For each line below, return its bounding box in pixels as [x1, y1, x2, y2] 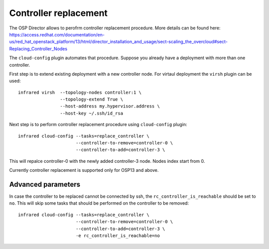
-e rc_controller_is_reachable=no [75, 233, 160, 239]
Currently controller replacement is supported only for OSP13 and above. [9, 167, 159, 173]
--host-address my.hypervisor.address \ [60, 104, 160, 109]
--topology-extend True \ [60, 97, 124, 102]
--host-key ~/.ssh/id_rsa [60, 110, 124, 116]
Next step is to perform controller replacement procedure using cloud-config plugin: [9, 122, 187, 127]
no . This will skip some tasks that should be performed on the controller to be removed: [9, 200, 189, 206]
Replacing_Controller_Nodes [9, 45, 67, 52]
